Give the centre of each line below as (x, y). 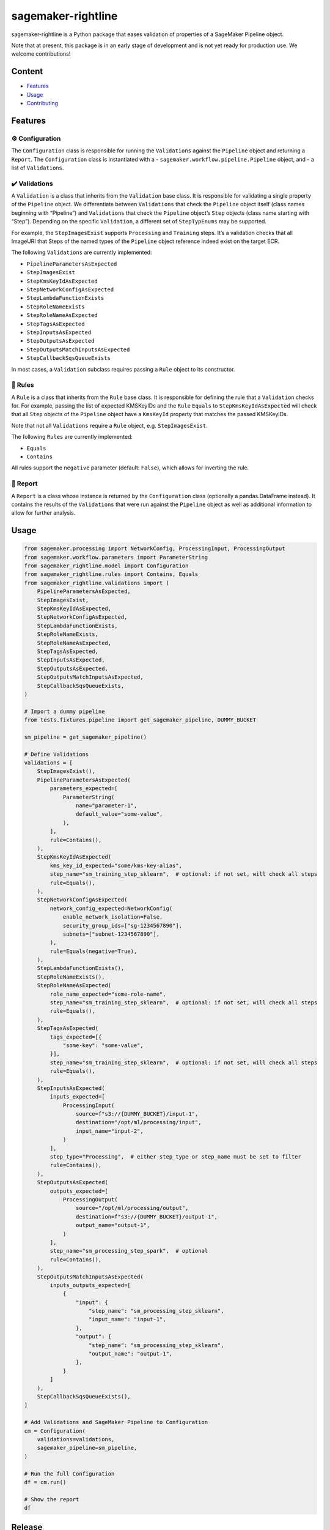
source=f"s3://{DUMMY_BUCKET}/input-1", (137, 1114)
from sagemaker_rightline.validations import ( (97, 583)
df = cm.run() (45, 1482)
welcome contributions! (41, 54)
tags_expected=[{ (76, 1037)
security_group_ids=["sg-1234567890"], (123, 925)
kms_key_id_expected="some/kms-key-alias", (116, 865)
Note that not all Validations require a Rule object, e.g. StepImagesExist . (109, 425)
